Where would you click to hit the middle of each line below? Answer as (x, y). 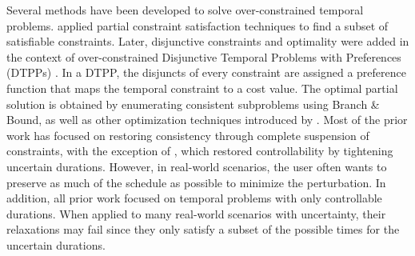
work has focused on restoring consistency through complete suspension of (188, 135)
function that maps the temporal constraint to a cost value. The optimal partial (202, 88)
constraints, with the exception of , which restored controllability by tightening (200, 151)
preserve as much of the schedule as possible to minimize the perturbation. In (196, 182)
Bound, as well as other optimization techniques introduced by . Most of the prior (207, 120)
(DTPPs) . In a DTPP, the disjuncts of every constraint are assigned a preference (206, 72)
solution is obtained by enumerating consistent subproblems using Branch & (193, 104)
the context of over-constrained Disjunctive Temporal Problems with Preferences (204, 56)
